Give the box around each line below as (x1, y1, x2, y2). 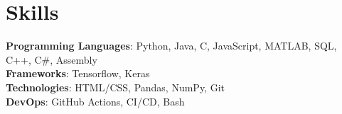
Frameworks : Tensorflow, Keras (6, 66, 150, 81)
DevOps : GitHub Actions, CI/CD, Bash (6, 93, 185, 108)
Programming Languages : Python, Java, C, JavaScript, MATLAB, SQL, (6, 38, 337, 53)
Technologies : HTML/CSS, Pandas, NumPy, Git (6, 79, 225, 94)
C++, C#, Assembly (6, 52, 97, 67)
